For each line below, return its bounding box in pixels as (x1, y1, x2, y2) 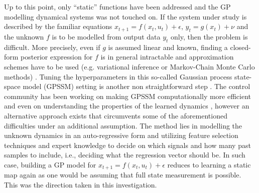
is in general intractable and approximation (100, 51, 234, 62)
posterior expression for (21, 51, 93, 62)
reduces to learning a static (167, 159, 251, 169)
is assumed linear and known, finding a (108, 41, 228, 52)
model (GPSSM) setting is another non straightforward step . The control (23, 81, 250, 91)
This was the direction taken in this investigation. (4, 179, 157, 189)
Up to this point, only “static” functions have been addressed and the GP (4, 1, 231, 11)
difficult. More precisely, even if (4, 41, 100, 52)
